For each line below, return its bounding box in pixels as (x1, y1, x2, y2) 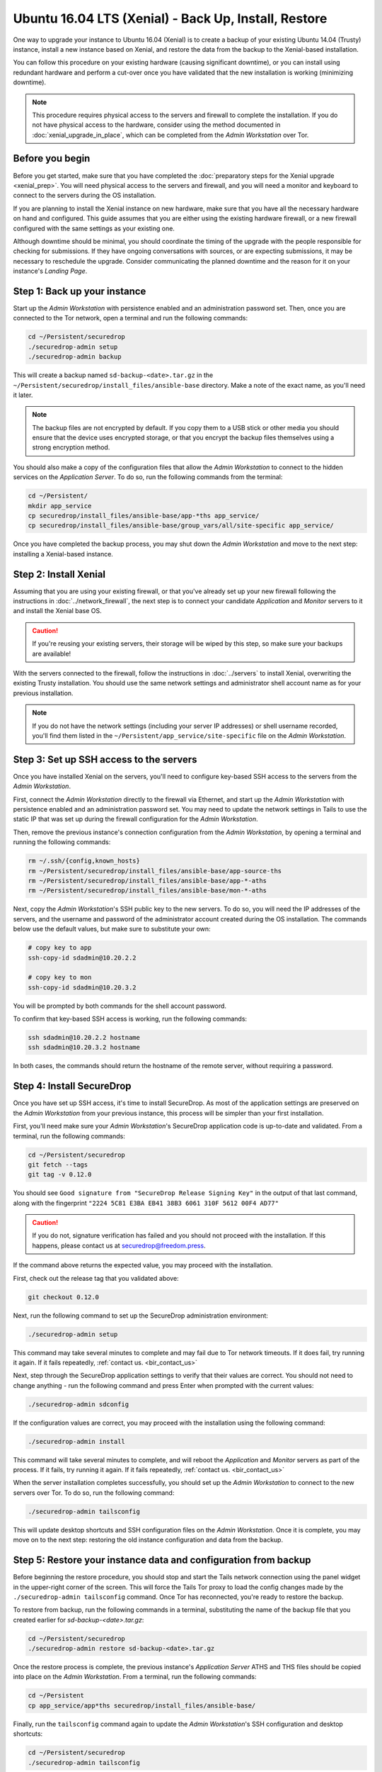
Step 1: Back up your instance (13, 285, 146, 297)
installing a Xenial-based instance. (13, 549, 113, 558)
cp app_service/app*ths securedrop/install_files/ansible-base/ (28, 1701, 256, 1710)
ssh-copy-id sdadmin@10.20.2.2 (28, 953, 137, 962)
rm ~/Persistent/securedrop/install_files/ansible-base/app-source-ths (28, 867, 282, 875)
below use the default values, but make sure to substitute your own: (13, 925, 212, 933)
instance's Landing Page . (13, 267, 88, 276)
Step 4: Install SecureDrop (13, 1080, 132, 1092)
